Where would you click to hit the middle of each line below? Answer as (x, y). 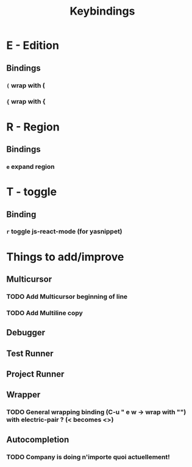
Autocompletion (38, 439)
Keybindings (102, 11)
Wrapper (23, 395)
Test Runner (30, 353)
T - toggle (31, 192)
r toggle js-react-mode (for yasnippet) (65, 232)
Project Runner (35, 374)
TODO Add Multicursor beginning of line (67, 296)
